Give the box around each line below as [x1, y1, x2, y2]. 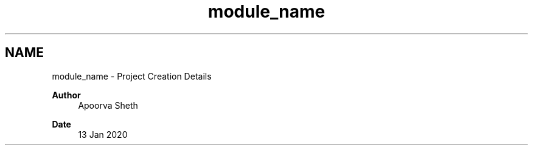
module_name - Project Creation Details [52, 70, 212, 81]
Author [52, 89, 81, 100]
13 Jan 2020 [78, 129, 128, 140]
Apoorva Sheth [78, 100, 138, 111]
